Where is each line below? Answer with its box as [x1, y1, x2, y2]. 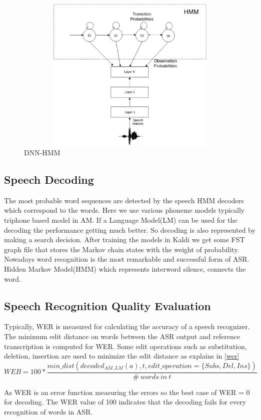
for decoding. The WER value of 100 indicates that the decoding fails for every [4, 397, 246, 407]
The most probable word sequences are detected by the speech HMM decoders [4, 195, 244, 205]
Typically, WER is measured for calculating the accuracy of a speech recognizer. [4, 321, 250, 332]
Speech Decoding [4, 172, 94, 187]
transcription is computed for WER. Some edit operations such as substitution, [4, 341, 247, 351]
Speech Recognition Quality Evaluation [4, 298, 211, 313]
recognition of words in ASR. [4, 406, 93, 417]
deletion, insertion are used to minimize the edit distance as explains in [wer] [4, 351, 239, 361]
